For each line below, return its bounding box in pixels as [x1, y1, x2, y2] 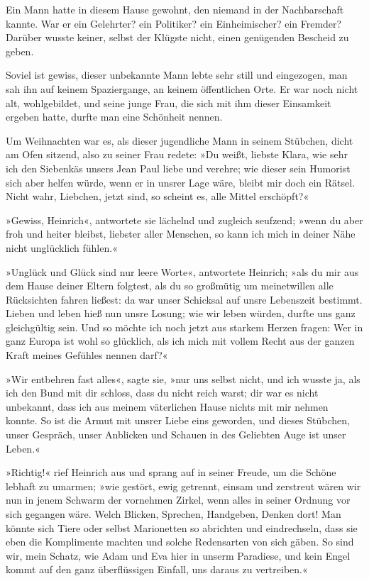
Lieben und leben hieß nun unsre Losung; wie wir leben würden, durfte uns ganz [6, 306, 356, 321]
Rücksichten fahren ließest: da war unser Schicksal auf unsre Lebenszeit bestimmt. [6, 292, 363, 306]
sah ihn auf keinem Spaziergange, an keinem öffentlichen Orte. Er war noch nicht [6, 81, 358, 96]
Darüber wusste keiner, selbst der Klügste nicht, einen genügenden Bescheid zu [6, 30, 349, 45]
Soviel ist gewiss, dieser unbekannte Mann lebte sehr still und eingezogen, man [6, 67, 348, 82]
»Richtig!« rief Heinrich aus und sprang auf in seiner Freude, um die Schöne [6, 465, 336, 480]
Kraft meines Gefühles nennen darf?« [6, 348, 168, 363]
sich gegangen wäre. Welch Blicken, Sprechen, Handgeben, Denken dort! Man [6, 507, 341, 521]
